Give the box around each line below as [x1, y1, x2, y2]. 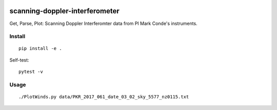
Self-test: [9, 57, 29, 63]
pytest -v [18, 69, 43, 75]
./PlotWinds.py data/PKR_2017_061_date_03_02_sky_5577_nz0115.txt [18, 94, 189, 100]
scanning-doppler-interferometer [9, 7, 120, 15]
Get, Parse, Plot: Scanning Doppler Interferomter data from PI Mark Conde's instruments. [9, 20, 197, 26]
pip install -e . [18, 46, 62, 51]
